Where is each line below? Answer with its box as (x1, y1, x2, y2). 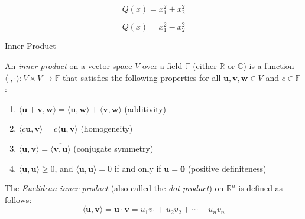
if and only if (114, 162, 161, 174)
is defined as (238, 182, 283, 194)
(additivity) (124, 102, 167, 115)
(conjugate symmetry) (73, 142, 154, 155)
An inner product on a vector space (5, 60, 132, 72)
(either (193, 60, 217, 72)
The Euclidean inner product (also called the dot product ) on (5, 182, 224, 194)
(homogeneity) (80, 122, 133, 135)
